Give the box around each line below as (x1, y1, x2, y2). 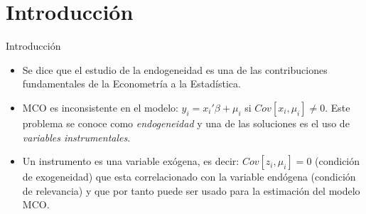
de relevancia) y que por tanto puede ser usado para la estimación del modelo (22, 183, 360, 198)
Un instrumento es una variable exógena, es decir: (22, 154, 239, 168)
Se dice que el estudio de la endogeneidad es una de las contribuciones (22, 62, 328, 77)
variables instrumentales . (22, 129, 131, 144)
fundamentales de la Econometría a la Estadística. (22, 76, 241, 91)
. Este (325, 100, 350, 114)
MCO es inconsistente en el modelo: (22, 100, 178, 114)
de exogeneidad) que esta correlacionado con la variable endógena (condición (22, 169, 356, 184)
